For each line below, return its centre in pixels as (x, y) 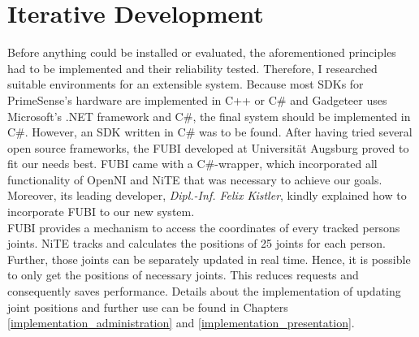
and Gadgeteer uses (339, 99)
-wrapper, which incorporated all (296, 164)
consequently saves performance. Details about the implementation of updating (204, 291)
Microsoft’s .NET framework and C (95, 116)
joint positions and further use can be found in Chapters (148, 307)
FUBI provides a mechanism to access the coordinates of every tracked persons (204, 227)
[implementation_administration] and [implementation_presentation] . (181, 323)
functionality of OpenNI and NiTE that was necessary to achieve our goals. (195, 179)
